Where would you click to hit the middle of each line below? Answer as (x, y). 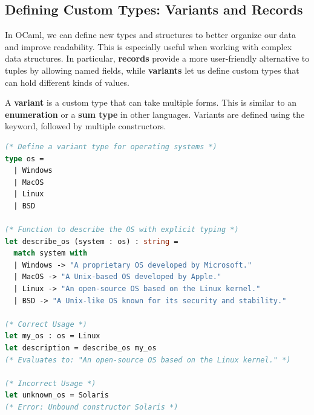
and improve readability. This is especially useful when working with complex (149, 46)
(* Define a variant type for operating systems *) (111, 146)
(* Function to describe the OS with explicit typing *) (122, 230)
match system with (51, 253)
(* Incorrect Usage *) (51, 383)
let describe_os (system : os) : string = (92, 241)
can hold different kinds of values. (67, 82)
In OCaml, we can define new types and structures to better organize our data (151, 35)
